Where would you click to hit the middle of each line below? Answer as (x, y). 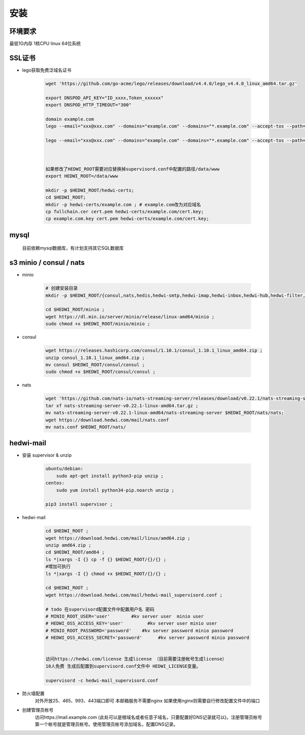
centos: (55, 483)
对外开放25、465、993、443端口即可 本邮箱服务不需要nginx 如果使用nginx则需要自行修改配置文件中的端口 (147, 700)
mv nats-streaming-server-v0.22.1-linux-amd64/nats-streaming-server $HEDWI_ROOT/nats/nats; (165, 413)
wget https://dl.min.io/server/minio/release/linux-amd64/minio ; (130, 317)
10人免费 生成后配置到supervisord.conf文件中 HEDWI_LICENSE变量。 (123, 666)
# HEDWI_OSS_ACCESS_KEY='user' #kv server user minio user (131, 623)
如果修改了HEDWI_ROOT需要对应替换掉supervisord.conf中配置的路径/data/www (132, 169)
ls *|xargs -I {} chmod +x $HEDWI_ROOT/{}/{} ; (106, 574)
